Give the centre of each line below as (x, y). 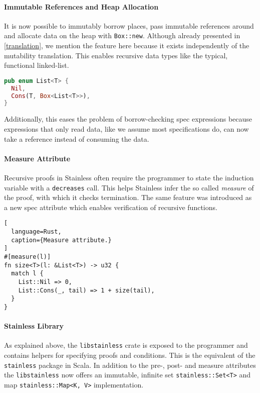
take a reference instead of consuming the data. (77, 138)
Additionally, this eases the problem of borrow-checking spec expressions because (128, 119)
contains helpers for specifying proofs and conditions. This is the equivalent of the (130, 355)
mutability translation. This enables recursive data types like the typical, (116, 55)
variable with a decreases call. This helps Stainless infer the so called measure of (129, 187)
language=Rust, (36, 232)
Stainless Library (34, 326)
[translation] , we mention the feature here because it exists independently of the (127, 45)
